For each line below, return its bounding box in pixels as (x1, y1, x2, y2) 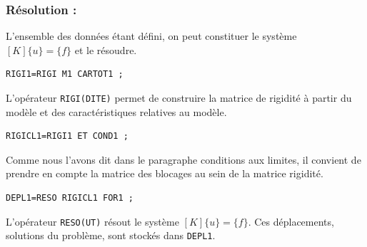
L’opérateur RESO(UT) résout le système (6, 214, 179, 228)
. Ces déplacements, (248, 214, 334, 228)
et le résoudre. (74, 42, 137, 57)
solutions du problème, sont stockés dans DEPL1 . (6, 228, 216, 243)
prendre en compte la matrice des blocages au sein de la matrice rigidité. (6, 166, 323, 181)
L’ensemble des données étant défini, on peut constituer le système (6, 28, 297, 43)
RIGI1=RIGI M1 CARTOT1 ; (6, 69, 124, 80)
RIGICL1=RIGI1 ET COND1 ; (6, 131, 129, 142)
